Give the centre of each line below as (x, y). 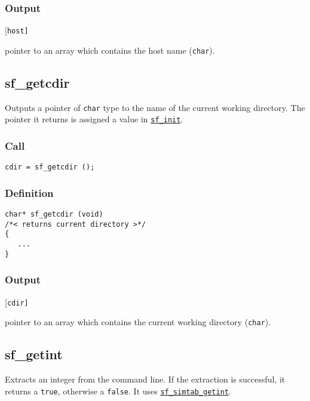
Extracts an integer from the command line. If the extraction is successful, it (145, 379)
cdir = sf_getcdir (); (50, 167)
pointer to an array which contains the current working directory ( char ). (138, 322)
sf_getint (34, 354)
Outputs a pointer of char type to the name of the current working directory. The (155, 107)
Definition (29, 192)
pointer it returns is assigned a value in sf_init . (94, 119)
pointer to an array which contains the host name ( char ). (110, 50)
